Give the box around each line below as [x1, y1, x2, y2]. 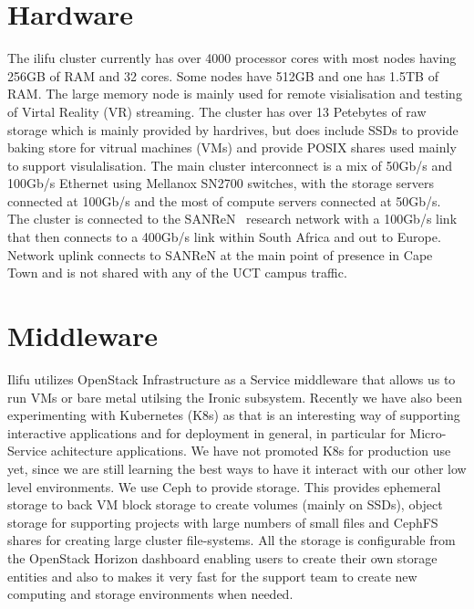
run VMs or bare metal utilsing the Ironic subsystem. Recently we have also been [7, 387, 462, 406]
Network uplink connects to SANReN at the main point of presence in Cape [7, 245, 433, 264]
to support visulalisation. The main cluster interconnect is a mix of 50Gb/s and [7, 155, 452, 174]
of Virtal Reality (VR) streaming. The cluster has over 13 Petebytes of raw [7, 101, 427, 121]
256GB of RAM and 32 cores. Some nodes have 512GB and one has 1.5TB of [7, 66, 438, 85]
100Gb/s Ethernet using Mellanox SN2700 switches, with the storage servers [7, 173, 435, 193]
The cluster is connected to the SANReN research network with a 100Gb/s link [7, 209, 458, 228]
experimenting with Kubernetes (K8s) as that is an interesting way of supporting [7, 405, 460, 425]
